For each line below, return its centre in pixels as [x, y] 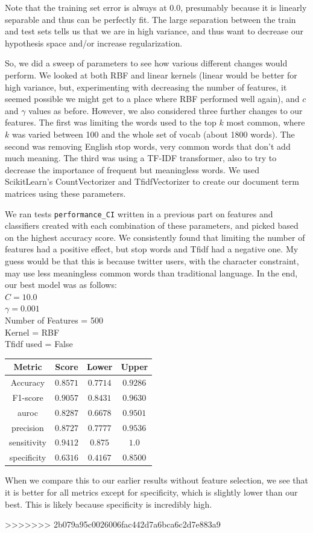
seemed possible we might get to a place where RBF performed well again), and [152, 99]
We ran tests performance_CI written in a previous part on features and [139, 213]
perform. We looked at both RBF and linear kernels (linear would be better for [151, 75]
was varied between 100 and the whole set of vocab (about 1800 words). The [153, 134]
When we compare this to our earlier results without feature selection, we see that [157, 480]
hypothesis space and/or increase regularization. [94, 43]
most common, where [266, 122]
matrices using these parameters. [65, 193]
